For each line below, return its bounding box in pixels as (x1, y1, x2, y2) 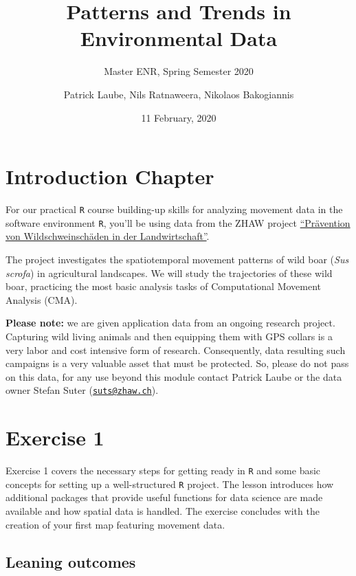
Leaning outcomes (5, 551, 136, 572)
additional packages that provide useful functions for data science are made (5, 490, 323, 505)
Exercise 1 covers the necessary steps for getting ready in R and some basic (5, 463, 321, 478)
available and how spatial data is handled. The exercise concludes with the (5, 503, 320, 518)
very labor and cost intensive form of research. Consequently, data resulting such (5, 342, 346, 357)
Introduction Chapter (5, 162, 214, 190)
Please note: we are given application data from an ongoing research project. (5, 315, 335, 330)
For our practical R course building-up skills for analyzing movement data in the (5, 202, 343, 217)
